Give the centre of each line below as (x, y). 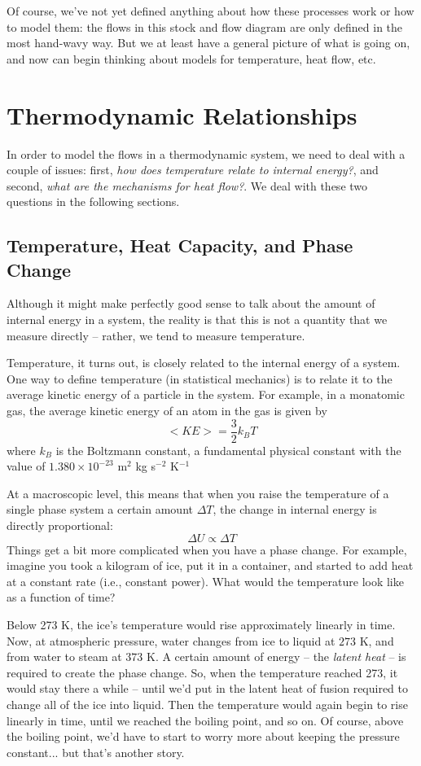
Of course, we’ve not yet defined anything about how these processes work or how (210, 11)
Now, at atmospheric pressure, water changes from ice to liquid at (171, 640)
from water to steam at (64, 657)
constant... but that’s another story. (96, 752)
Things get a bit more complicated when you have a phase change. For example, (207, 549)
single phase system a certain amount (100, 509)
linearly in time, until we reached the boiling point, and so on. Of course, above (205, 720)
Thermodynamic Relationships (182, 114)
